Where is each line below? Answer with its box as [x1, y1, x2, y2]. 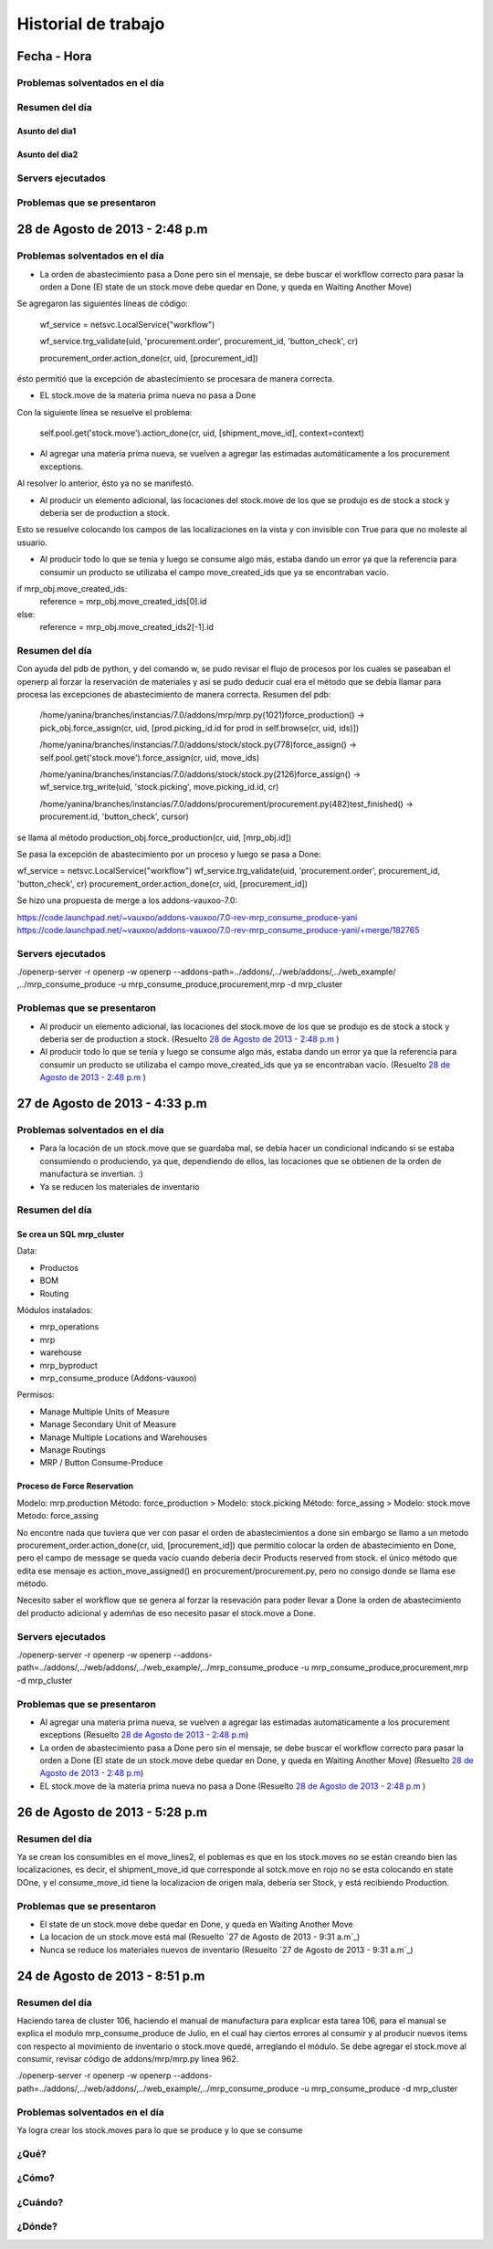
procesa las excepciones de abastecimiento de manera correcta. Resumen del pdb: [16, 689, 331, 700]
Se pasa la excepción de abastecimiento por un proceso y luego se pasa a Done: [16, 849, 321, 859]
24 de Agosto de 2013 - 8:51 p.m [16, 1968, 205, 1983]
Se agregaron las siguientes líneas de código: [16, 298, 189, 310]
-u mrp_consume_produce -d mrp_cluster [300, 2083, 458, 2094]
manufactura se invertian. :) [39, 1169, 143, 1180]
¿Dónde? [16, 2220, 58, 2233]
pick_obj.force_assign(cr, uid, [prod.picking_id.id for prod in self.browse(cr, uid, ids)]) [39, 722, 360, 733]
